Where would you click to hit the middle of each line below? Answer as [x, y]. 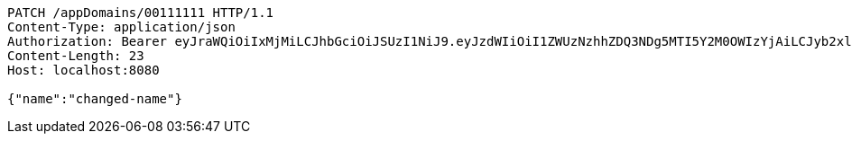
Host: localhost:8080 [83, 70]
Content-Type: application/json [121, 27]
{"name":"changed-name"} [95, 99]
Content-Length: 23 [76, 56]
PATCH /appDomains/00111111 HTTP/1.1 [141, 13]
